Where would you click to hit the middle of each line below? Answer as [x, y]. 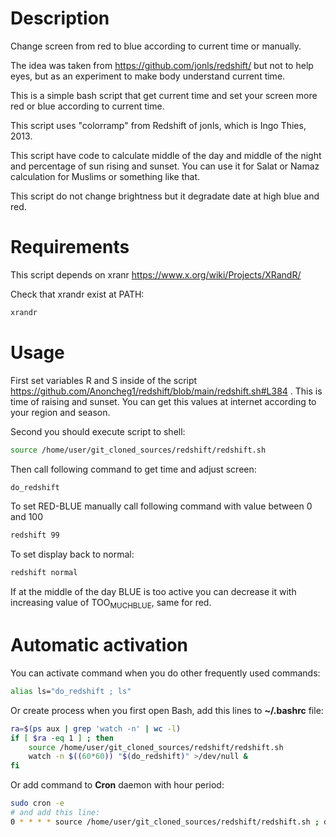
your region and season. [60, 412]
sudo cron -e [37, 803]
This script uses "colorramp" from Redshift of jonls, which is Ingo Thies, [158, 125]
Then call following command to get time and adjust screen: [133, 469]
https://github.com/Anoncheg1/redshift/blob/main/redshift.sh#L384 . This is [166, 391]
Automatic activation [99, 645]
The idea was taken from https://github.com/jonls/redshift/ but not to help [162, 65]
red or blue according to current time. [87, 106]
